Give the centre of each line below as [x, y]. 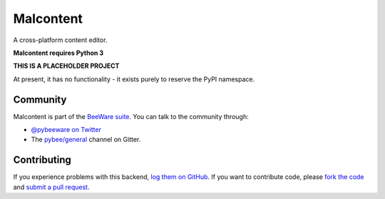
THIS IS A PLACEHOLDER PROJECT [66, 66]
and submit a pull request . [51, 187]
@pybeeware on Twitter [66, 130]
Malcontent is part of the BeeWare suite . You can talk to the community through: [131, 116]
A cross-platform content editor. [60, 40]
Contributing [42, 160]
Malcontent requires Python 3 [58, 53]
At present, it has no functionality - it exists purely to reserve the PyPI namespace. [134, 79]
